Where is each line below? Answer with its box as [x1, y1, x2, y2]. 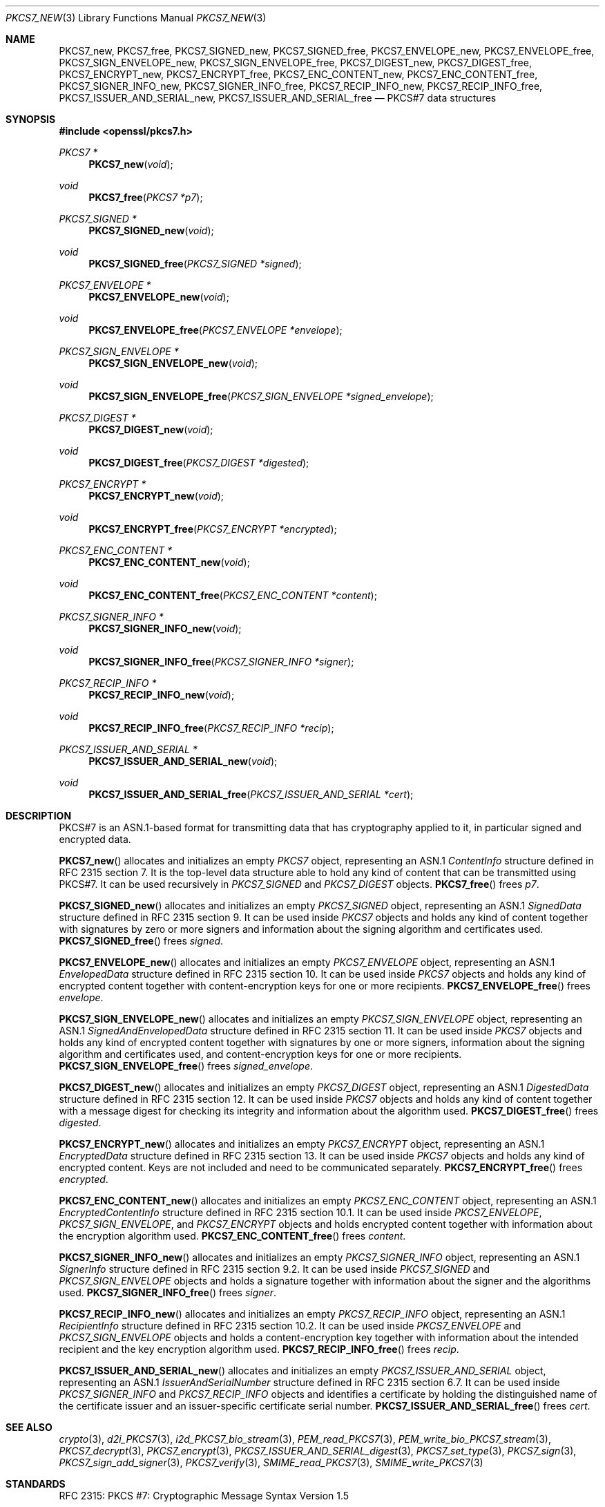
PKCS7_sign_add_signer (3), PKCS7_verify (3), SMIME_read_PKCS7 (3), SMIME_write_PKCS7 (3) [59, 1457, 483, 1468]
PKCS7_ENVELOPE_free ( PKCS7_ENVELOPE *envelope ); [88, 324, 343, 336]
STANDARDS [6, 1478, 66, 1490]
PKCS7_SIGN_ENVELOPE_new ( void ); [88, 357, 258, 369]
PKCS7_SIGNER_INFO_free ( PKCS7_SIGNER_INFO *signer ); [88, 656, 354, 667]
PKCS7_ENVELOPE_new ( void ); [88, 291, 229, 303]
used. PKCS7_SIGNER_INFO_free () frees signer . [59, 1287, 276, 1298]
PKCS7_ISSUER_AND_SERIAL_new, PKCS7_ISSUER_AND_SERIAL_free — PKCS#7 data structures [59, 92, 497, 104]
